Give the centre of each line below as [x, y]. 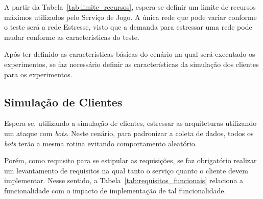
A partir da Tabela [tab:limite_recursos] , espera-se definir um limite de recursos [130, 7]
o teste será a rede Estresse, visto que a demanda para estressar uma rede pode [128, 27]
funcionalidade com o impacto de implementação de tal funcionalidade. [115, 190]
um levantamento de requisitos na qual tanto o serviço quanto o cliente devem [126, 170]
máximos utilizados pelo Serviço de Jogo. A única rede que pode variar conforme [130, 17]
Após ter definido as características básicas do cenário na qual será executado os [130, 54]
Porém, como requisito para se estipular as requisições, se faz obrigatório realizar [130, 160]
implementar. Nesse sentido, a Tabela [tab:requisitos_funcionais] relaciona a [124, 180]
